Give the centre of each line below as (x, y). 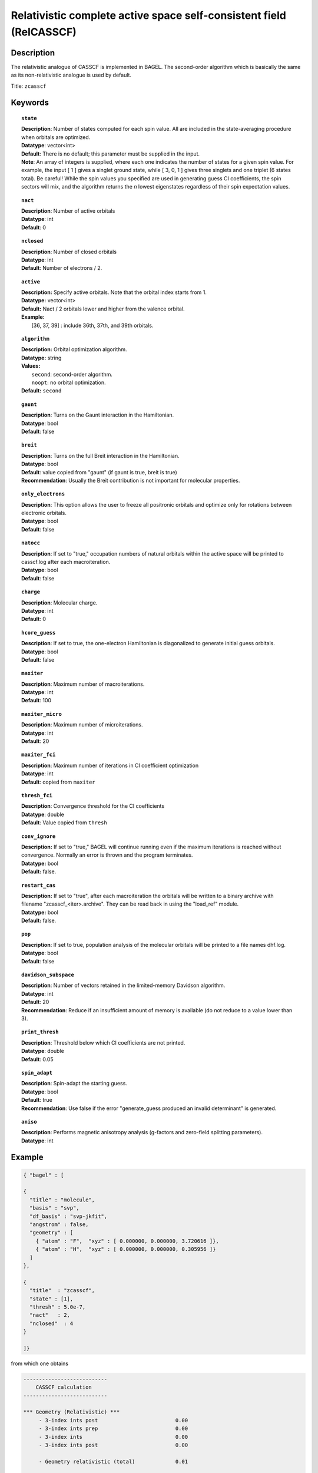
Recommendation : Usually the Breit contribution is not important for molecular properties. (131, 480)
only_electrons (43, 494)
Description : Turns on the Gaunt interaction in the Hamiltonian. (98, 415)
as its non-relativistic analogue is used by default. (71, 75)
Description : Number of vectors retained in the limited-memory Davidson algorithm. (123, 985)
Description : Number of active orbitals (68, 211)
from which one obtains (40, 1363)
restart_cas (39, 885)
